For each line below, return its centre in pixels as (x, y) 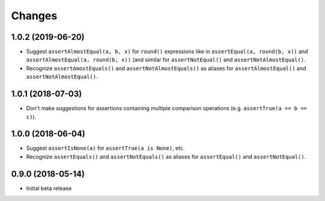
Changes (34, 16)
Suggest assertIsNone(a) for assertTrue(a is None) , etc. (105, 148)
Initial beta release (49, 188)
